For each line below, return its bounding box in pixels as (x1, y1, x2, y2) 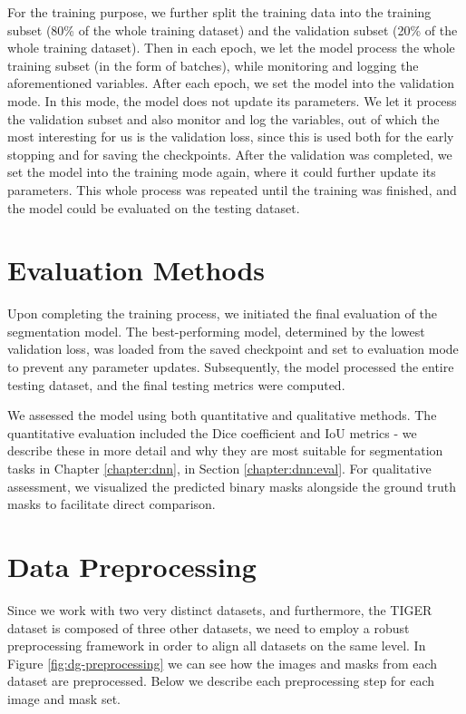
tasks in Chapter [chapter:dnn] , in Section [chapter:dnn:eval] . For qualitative (7, 459, 432, 477)
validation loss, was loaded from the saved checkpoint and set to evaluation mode (7, 339, 459, 358)
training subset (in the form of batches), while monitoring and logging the (7, 55, 419, 74)
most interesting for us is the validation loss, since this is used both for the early (7, 127, 454, 146)
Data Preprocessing (7, 547, 257, 584)
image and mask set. (7, 689, 121, 708)
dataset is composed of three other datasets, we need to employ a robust (7, 618, 410, 637)
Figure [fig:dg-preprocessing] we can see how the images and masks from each (7, 653, 438, 672)
